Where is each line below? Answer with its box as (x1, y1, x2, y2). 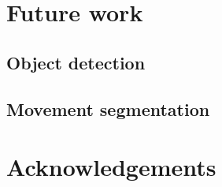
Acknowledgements (6, 151, 216, 183)
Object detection (6, 50, 146, 74)
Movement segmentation (6, 96, 210, 121)
